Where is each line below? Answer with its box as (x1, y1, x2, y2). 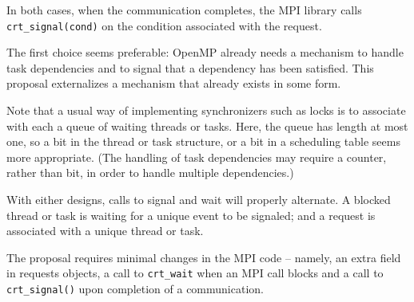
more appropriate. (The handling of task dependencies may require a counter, (6, 148, 387, 165)
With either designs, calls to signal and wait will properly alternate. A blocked (6, 191, 391, 207)
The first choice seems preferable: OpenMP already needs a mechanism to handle (6, 44, 404, 61)
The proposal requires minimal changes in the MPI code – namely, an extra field (6, 249, 401, 265)
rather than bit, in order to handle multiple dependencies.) (6, 164, 294, 181)
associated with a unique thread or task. (6, 222, 204, 239)
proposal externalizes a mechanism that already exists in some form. (6, 75, 341, 92)
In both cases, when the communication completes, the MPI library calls (6, 2, 362, 18)
